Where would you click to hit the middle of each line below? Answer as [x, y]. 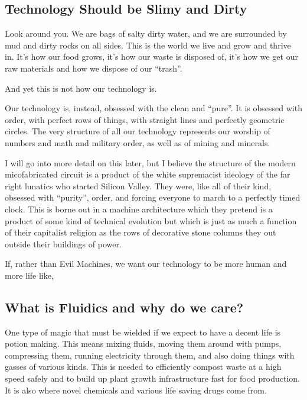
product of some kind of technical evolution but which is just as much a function [151, 220]
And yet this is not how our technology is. [81, 88]
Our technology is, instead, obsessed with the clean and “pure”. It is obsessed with [153, 108]
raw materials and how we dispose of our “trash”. [94, 68]
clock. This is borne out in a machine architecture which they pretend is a [139, 209]
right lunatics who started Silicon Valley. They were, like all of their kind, [138, 186]
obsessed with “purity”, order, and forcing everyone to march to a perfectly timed [153, 197]
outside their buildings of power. [63, 243]
